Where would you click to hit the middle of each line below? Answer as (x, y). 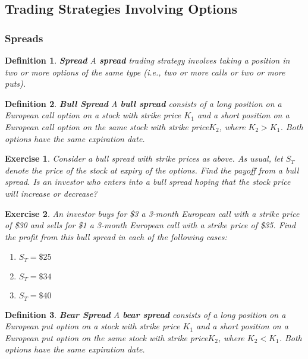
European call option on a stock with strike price (93, 115)
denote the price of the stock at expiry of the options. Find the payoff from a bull (152, 170)
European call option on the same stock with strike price (107, 126)
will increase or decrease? (51, 193)
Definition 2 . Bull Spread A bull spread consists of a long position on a (143, 103)
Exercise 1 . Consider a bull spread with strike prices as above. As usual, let (144, 158)
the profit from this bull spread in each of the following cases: (116, 236)
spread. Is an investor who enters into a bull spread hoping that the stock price (148, 182)
